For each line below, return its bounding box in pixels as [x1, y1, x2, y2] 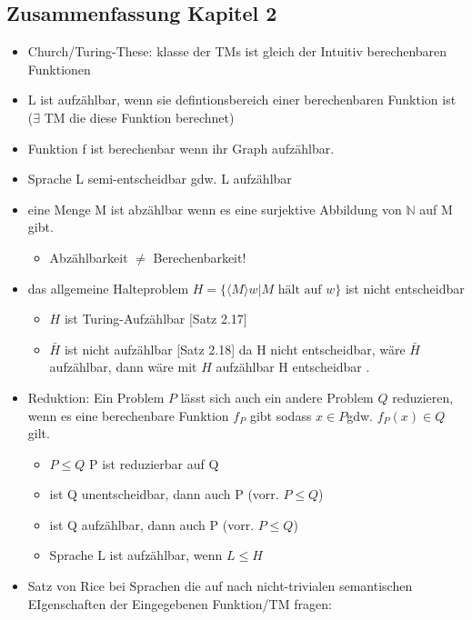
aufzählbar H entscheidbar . [216, 357, 370, 376]
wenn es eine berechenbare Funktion [27, 405, 229, 425]
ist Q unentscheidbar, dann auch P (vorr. [49, 485, 279, 504]
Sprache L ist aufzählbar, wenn [49, 545, 223, 565]
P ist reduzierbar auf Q [88, 454, 219, 473]
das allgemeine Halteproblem [27, 278, 189, 297]
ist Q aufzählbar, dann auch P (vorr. [49, 515, 255, 534]
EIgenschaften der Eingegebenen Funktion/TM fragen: [27, 594, 332, 613]
